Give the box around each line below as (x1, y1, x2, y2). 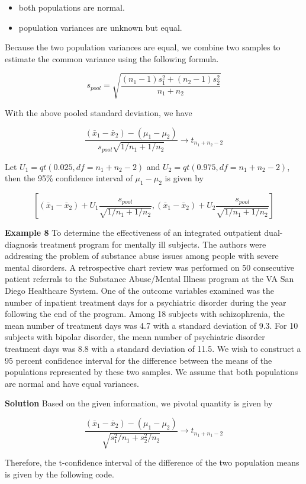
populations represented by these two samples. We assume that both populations (5, 366, 298, 378)
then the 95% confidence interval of (5, 172, 133, 184)
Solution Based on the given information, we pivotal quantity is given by (5, 397, 273, 409)
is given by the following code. (5, 467, 114, 480)
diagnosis (5, 238, 38, 250)
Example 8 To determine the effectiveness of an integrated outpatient (5, 226, 262, 239)
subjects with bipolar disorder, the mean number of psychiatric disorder (5, 331, 265, 343)
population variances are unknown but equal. (18, 21, 182, 33)
